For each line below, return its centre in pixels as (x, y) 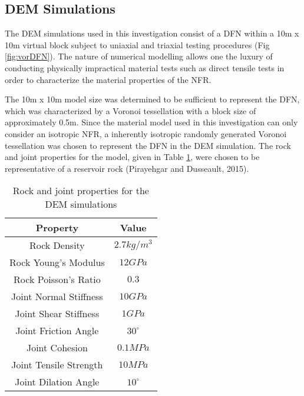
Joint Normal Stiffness (57, 297)
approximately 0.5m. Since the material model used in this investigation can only (151, 122)
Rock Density (57, 245)
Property (57, 228)
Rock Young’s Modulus (57, 262)
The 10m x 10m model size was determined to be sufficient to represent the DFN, (152, 99)
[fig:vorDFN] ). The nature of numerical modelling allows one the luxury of (139, 56)
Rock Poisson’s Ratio (57, 279)
